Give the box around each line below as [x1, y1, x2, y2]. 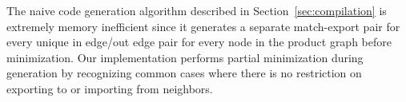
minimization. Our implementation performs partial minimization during [6, 49, 364, 65]
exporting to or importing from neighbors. [6, 80, 213, 96]
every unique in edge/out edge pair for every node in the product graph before [6, 33, 392, 50]
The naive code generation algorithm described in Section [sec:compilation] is [6, 2, 387, 18]
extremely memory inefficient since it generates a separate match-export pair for [6, 18, 400, 34]
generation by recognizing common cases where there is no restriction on [6, 65, 362, 81]
